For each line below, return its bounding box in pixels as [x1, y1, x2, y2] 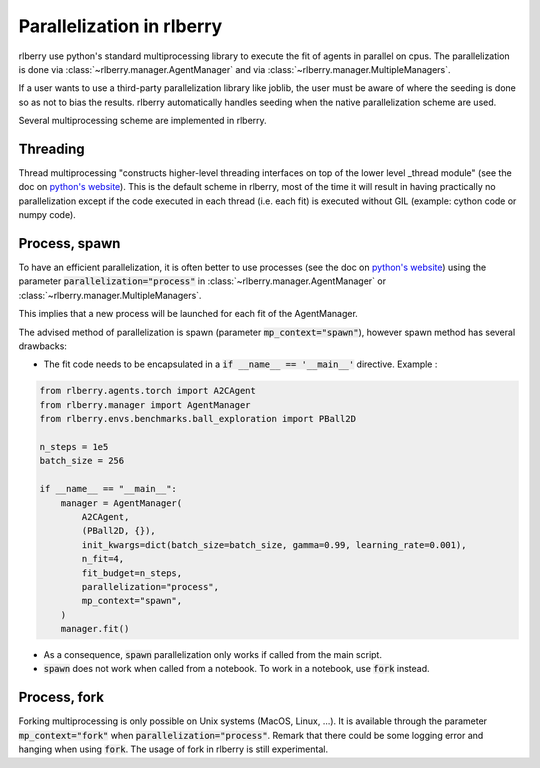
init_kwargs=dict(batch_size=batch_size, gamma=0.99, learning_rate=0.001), [81, 539, 467, 550]
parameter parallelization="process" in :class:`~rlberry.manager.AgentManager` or [18, 275, 387, 287]
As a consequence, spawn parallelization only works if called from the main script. [43, 649, 382, 661]
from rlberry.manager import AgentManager [39, 399, 251, 410]
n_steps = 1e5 [39, 441, 109, 452]
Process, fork [18, 689, 105, 706]
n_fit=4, [81, 553, 125, 565]
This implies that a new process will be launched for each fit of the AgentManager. [18, 308, 359, 320]
